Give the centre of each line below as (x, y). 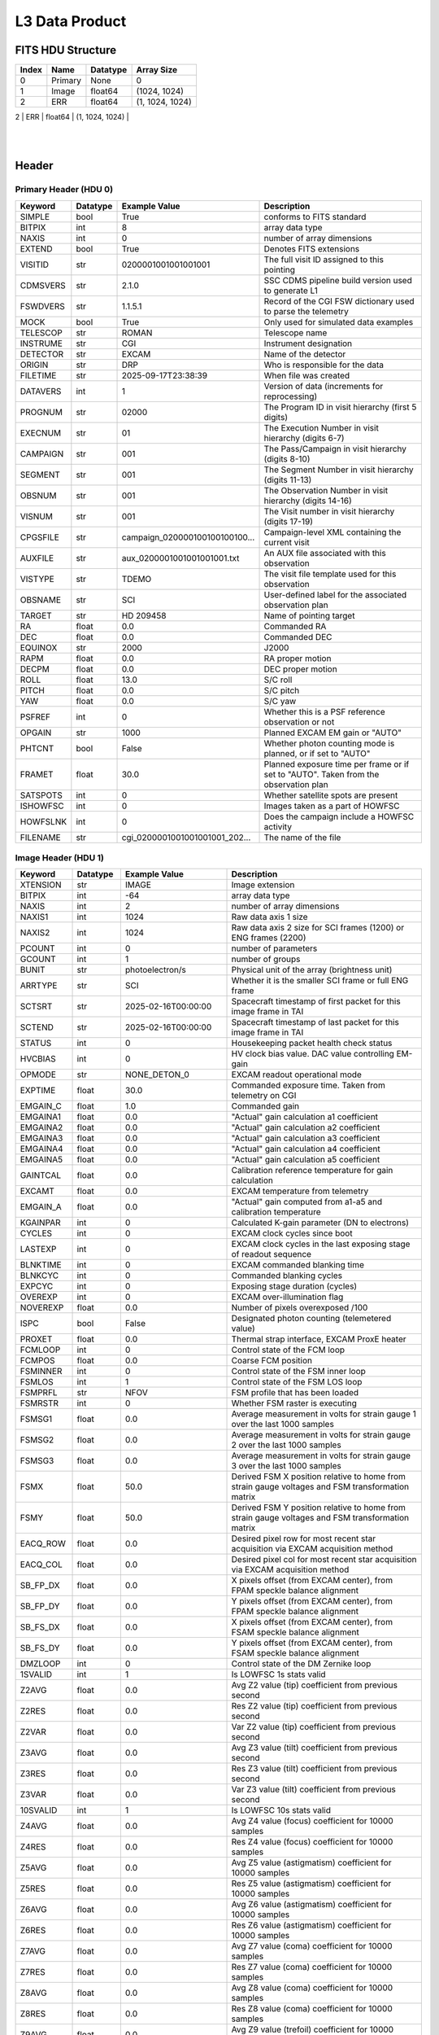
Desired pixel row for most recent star (304, 1538)
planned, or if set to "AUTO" (317, 753)
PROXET (36, 1339)
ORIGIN (34, 365)
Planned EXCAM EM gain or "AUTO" (333, 733)
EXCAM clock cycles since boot (292, 1233)
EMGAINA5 (41, 1160)
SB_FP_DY (40, 1606)
